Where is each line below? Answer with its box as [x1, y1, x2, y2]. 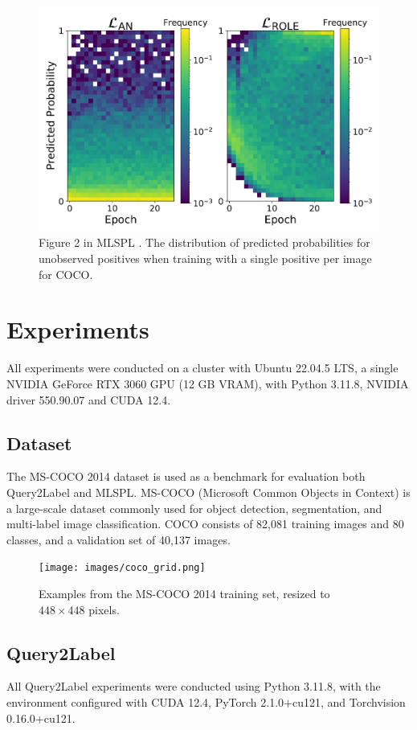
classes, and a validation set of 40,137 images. [6, 531, 231, 547]
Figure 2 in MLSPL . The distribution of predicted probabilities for [39, 234, 370, 251]
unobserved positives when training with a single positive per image [39, 250, 372, 267]
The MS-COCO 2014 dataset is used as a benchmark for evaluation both [6, 468, 366, 485]
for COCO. [39, 265, 93, 282]
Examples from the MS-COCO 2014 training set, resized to [39, 584, 330, 601]
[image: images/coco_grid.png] [39, 562, 206, 574]
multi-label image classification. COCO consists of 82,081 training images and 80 [6, 515, 404, 532]
